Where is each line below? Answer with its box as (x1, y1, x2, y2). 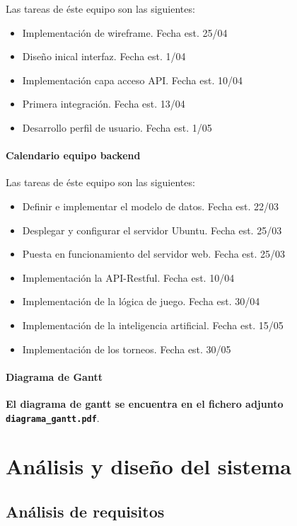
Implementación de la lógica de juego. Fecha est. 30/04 (22, 294, 260, 309)
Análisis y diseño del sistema (6, 452, 291, 481)
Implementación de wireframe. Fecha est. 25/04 (22, 25, 228, 40)
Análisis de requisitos (6, 500, 165, 522)
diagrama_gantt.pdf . (6, 410, 100, 425)
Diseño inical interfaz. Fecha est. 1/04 (22, 49, 186, 64)
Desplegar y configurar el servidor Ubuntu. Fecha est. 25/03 (22, 222, 282, 237)
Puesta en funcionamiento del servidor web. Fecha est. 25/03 (22, 246, 286, 261)
